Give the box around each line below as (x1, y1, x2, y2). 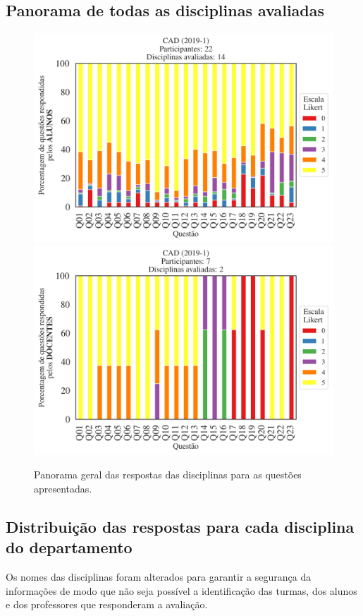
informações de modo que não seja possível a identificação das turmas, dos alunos (6, 583, 357, 598)
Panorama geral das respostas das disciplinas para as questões (34, 467, 302, 482)
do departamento (6, 536, 133, 558)
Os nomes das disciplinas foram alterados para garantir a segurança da (6, 569, 312, 584)
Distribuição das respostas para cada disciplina (6, 515, 355, 537)
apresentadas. (34, 481, 92, 495)
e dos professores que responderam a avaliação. (6, 597, 208, 612)
